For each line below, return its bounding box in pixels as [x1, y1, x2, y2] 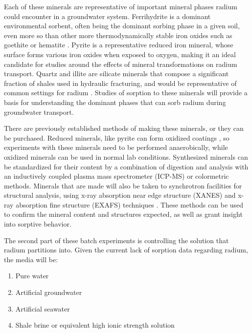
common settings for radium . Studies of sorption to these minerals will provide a [4, 87, 248, 98]
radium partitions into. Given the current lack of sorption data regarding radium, [4, 245, 248, 255]
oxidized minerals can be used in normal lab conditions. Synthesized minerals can [4, 151, 248, 162]
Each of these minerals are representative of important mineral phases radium [4, 1, 237, 11]
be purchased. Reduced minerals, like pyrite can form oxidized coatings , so [4, 132, 229, 143]
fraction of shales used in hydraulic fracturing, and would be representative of [4, 78, 237, 88]
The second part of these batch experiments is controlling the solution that [4, 235, 229, 245]
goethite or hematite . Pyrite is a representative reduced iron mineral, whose [4, 40, 233, 50]
